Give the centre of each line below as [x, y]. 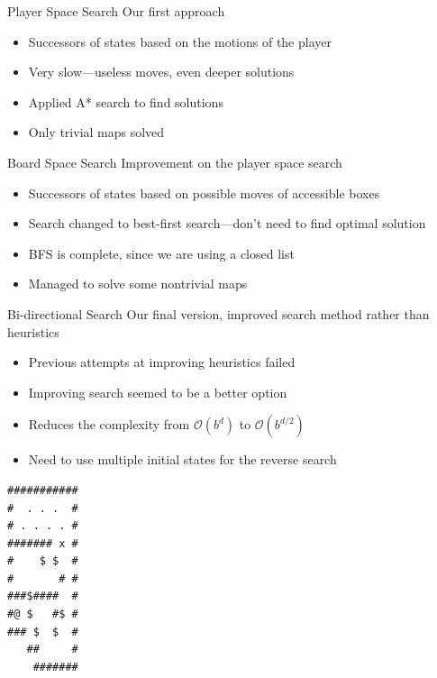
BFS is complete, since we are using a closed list [161, 253]
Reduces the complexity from [109, 424]
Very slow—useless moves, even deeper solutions [161, 72]
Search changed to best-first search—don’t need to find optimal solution [227, 223]
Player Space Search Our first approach [116, 11]
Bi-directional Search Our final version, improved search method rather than [218, 313]
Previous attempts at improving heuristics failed [162, 362]
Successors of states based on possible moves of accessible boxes [204, 192]
